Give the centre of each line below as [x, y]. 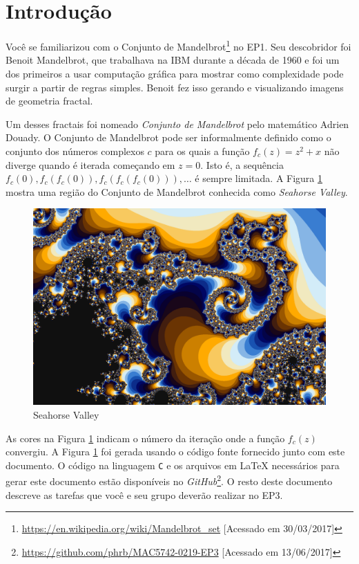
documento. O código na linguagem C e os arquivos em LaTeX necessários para [173, 465]
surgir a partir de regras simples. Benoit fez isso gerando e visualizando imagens [175, 87]
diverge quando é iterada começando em [90, 164]
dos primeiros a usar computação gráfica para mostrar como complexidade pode [175, 73]
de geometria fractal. [49, 101]
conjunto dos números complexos [75, 151]
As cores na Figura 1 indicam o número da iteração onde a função [145, 438]
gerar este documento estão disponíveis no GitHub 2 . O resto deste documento [169, 480]
